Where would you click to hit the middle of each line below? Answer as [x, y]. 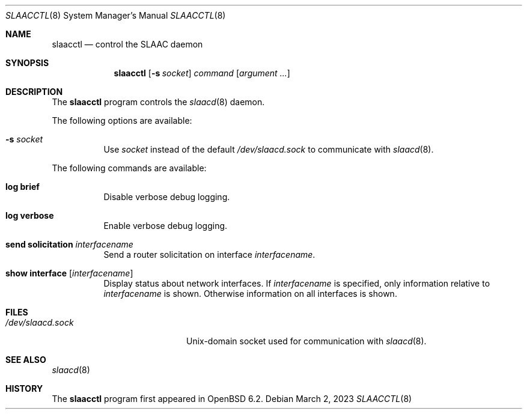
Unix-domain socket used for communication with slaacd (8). [306, 341]
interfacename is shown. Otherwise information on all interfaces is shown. [250, 294]
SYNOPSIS [27, 63]
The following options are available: [122, 120]
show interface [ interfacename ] [69, 273]
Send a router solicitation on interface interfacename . [209, 254]
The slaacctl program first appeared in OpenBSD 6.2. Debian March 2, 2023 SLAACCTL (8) [232, 399]
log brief [23, 187]
